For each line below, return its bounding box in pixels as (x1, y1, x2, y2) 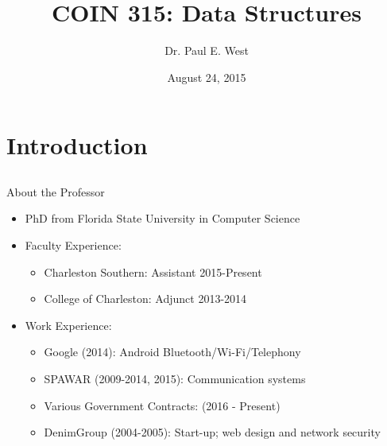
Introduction (6, 129, 148, 161)
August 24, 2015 (167, 68, 246, 85)
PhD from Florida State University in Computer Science (25, 210, 300, 227)
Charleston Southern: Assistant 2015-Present (44, 263, 262, 280)
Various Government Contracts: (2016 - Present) (44, 397, 281, 413)
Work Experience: (25, 316, 112, 333)
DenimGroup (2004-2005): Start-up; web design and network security (44, 424, 381, 440)
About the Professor (6, 183, 105, 200)
